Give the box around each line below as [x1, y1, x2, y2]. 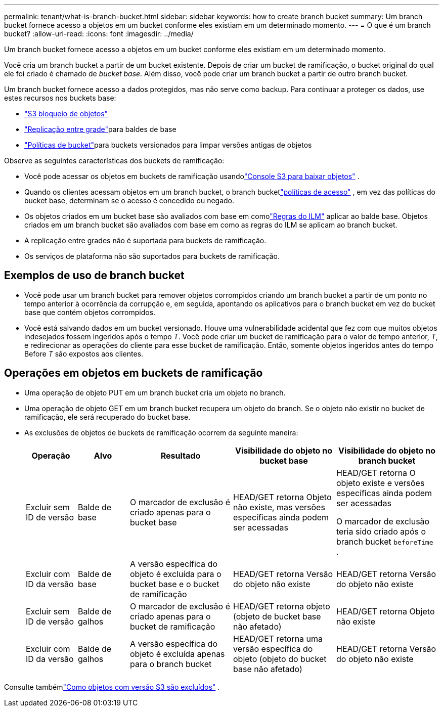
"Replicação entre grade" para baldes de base [24, 125, 176, 134]
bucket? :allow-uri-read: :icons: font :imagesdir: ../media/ [4, 29, 194, 38]
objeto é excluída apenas [130, 648, 225, 659]
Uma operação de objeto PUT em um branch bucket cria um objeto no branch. [24, 388, 286, 397]
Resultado [160, 450, 201, 461]
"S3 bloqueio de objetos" [24, 109, 108, 118]
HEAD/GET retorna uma [233, 633, 323, 644]
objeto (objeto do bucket [233, 653, 327, 664]
